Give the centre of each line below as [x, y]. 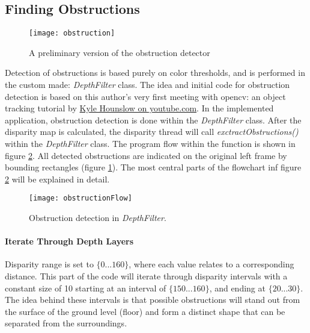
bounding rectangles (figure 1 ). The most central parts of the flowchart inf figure [153, 167]
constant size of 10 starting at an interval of [86, 288]
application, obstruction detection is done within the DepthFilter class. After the [153, 120]
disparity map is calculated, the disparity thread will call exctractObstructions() [152, 132]
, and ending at [237, 288]
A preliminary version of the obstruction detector [120, 52]
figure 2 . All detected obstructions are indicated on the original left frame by [146, 155]
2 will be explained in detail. [57, 179]
